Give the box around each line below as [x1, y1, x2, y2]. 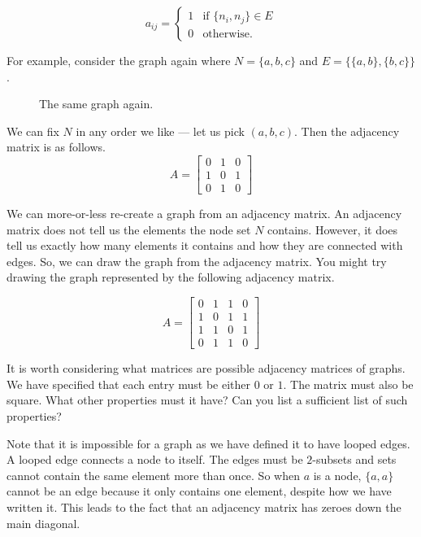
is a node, [313, 466, 362, 483]
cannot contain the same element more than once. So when [7, 466, 300, 483]
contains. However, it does [267, 220, 398, 238]
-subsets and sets [312, 451, 397, 468]
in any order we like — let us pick [76, 122, 245, 139]
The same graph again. [39, 95, 154, 112]
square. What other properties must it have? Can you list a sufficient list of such [7, 391, 408, 408]
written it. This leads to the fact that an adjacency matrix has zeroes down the [7, 498, 401, 515]
